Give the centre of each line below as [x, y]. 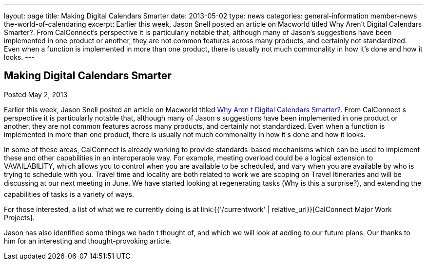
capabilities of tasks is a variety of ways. [69, 194]
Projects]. [19, 217]
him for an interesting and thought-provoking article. [88, 241]
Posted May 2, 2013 [36, 94]
